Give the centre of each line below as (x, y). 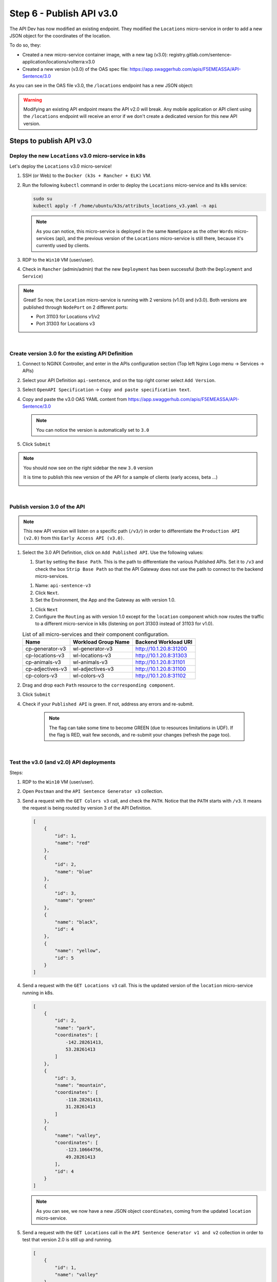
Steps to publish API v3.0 (51, 141)
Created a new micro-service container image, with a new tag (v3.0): (95, 54)
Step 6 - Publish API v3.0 (64, 13)
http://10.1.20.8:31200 (161, 649)
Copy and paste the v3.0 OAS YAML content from (75, 399)
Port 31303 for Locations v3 (65, 324)
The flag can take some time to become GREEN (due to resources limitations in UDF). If (141, 728)
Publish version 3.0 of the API (47, 507)
